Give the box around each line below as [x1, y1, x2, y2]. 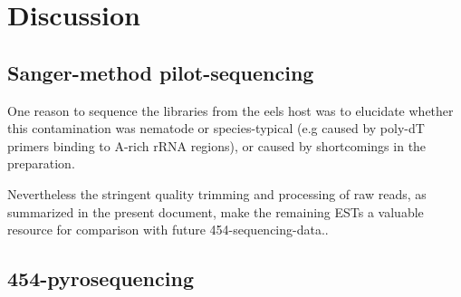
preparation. [7, 154, 75, 173]
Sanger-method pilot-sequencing [7, 58, 314, 86]
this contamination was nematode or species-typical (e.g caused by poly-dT [7, 119, 425, 138]
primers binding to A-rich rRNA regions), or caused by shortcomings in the [7, 136, 427, 155]
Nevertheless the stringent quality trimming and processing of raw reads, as [7, 184, 427, 203]
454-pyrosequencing [7, 264, 194, 292]
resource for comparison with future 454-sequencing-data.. [7, 220, 329, 239]
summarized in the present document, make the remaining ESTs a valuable [7, 202, 424, 221]
